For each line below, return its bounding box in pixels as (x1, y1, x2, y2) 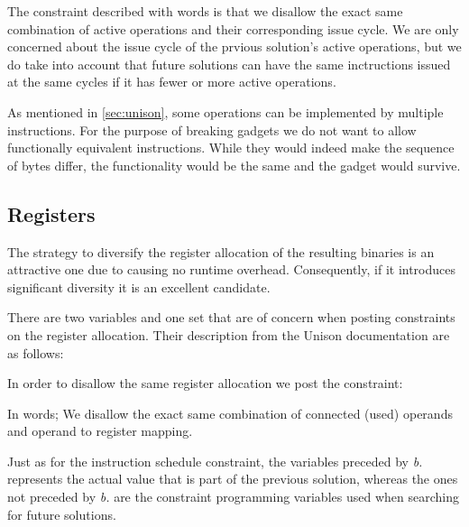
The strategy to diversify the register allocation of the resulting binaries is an (7, 242, 435, 261)
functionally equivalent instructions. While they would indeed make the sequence (7, 138, 455, 157)
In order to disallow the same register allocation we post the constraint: (7, 374, 403, 393)
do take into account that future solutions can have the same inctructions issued (7, 54, 451, 73)
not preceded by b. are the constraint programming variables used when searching (7, 487, 459, 506)
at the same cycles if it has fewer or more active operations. (7, 72, 336, 91)
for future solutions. (7, 504, 116, 523)
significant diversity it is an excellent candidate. (7, 277, 271, 296)
